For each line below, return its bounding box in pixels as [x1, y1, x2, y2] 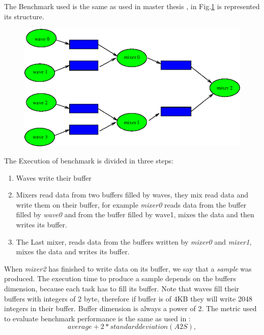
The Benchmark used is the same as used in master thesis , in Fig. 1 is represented [4, 1, 260, 11]
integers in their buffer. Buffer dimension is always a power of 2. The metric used [4, 303, 257, 314]
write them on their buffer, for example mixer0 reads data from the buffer [16, 199, 247, 210]
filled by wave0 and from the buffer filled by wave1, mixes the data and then [16, 209, 254, 220]
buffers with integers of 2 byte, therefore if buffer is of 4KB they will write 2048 [4, 293, 252, 304]
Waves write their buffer [16, 172, 92, 183]
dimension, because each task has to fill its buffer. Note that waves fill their [4, 283, 240, 293]
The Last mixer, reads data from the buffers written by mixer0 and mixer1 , [16, 236, 252, 247]
